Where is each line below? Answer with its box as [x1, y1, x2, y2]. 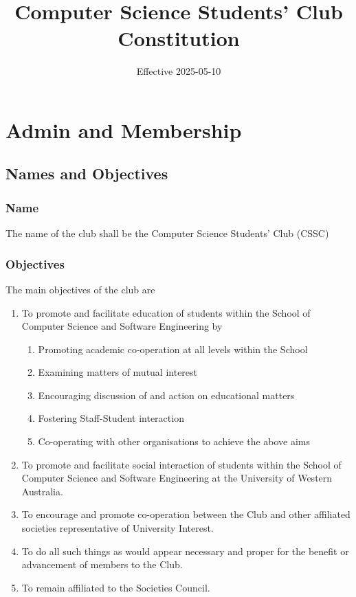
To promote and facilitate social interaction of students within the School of [21, 457, 342, 471]
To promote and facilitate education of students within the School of [21, 305, 311, 319]
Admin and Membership [5, 115, 242, 144]
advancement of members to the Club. [21, 557, 183, 572]
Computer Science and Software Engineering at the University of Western [21, 471, 333, 485]
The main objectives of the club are [5, 282, 155, 296]
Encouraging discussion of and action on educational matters [38, 387, 295, 402]
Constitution [118, 24, 240, 52]
